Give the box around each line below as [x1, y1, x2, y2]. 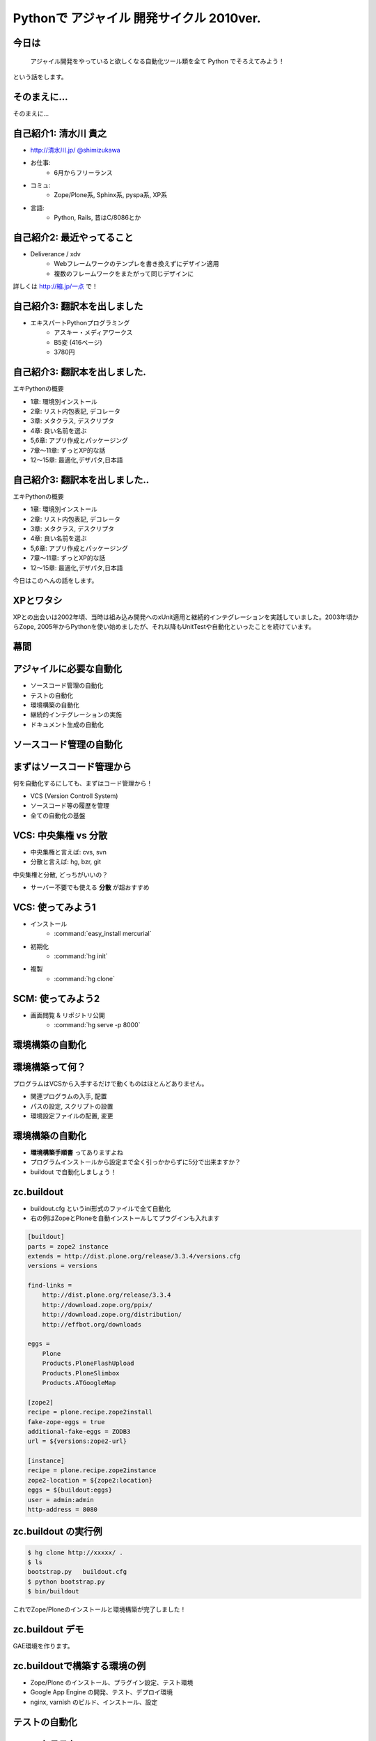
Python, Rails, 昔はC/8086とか [54, 213, 141, 222]
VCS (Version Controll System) [30, 792, 118, 800]
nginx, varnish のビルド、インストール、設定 [30, 1698, 158, 1706]
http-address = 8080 [27, 1506, 97, 1514]
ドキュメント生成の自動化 [30, 720, 104, 728]
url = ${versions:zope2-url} [27, 1437, 127, 1445]
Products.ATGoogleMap [42, 1379, 116, 1387]
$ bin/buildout [27, 1588, 79, 1595]
